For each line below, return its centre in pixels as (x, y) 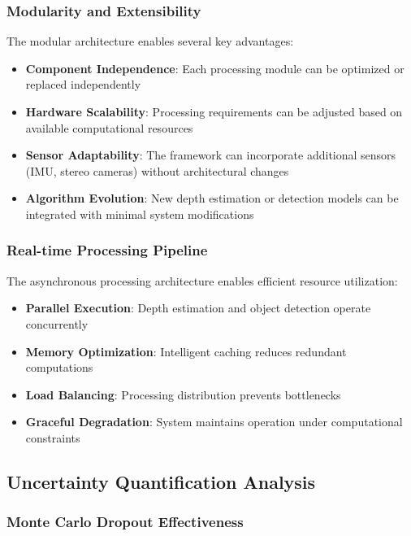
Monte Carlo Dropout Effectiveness (125, 522)
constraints (53, 437)
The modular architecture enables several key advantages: (150, 41)
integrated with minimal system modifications (140, 214)
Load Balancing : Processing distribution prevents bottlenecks (183, 394)
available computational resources (109, 127)
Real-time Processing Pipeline (107, 250)
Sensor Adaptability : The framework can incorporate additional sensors (211, 155)
